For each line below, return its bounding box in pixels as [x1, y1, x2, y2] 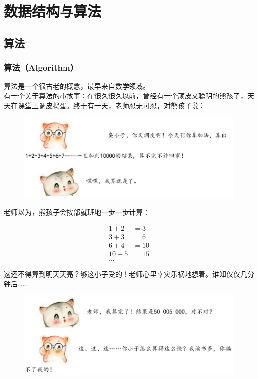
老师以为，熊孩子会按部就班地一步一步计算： [4, 207, 150, 217]
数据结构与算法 [4, 1, 102, 21]
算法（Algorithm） [4, 61, 79, 74]
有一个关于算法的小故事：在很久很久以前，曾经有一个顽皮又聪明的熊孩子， [4, 90, 247, 100]
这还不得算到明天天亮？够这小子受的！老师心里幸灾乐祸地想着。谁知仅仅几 [4, 268, 247, 279]
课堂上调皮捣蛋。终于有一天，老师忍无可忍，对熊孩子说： [17, 100, 205, 110]
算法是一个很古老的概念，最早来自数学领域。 [4, 81, 150, 91]
